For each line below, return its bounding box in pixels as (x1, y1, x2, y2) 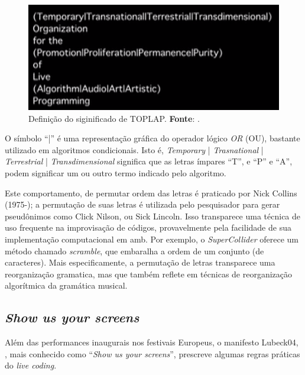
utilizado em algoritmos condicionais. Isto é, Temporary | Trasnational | (5, 143, 264, 156)
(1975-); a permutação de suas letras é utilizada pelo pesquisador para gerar (5, 198, 280, 211)
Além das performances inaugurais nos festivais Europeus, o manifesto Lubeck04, (5, 336, 298, 348)
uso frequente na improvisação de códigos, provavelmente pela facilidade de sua (5, 221, 291, 234)
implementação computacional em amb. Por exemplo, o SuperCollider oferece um (5, 233, 299, 245)
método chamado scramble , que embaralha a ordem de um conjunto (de (5, 244, 264, 257)
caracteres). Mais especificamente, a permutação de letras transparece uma (5, 256, 275, 269)
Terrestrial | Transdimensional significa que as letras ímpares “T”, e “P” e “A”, (5, 155, 293, 167)
